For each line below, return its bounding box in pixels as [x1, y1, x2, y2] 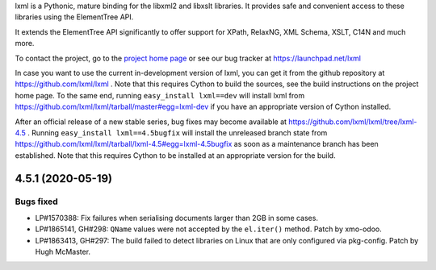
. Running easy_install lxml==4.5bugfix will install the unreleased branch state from [27, 127, 328, 137]
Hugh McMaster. [35, 247, 91, 257]
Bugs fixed [15, 196, 58, 207]
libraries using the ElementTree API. [15, 12, 134, 22]
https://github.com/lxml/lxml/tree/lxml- [287, 117, 417, 127]
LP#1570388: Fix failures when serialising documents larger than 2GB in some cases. [35, 213, 319, 222]
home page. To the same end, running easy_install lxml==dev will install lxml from [15, 90, 305, 100]
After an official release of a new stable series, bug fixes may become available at [15, 117, 287, 127]
